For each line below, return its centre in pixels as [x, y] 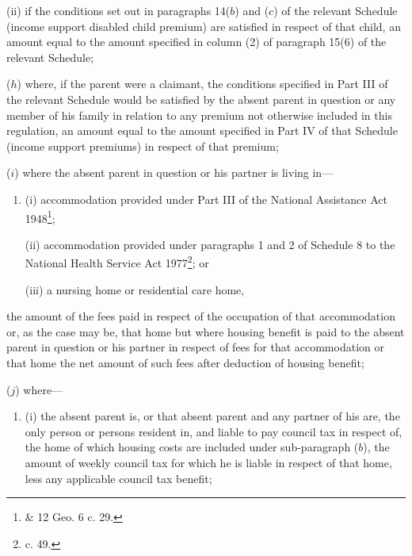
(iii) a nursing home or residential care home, [135, 289]
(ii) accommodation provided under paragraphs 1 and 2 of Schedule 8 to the [210, 244]
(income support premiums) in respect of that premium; [143, 146]
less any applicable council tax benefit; [118, 478]
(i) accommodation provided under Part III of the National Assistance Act [206, 199]
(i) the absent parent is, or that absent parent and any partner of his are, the [212, 416]
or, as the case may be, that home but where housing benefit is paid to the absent [206, 331]
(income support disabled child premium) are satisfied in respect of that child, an [204, 26]
